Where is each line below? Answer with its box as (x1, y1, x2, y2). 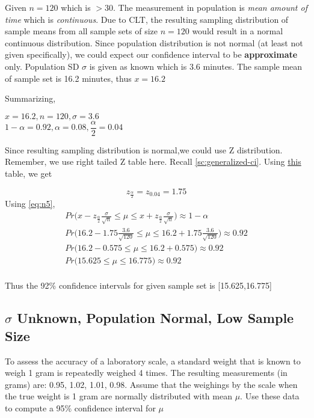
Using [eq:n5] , (5, 197, 55, 210)
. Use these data (240, 390, 300, 402)
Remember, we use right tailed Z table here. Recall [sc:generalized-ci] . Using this (5, 155, 301, 168)
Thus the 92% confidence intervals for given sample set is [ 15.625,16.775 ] (5, 279, 272, 292)
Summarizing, (5, 92, 56, 105)
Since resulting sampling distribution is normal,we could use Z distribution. (5, 143, 283, 156)
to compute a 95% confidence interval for (5, 401, 156, 414)
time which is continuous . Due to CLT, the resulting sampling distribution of (5, 13, 289, 25)
